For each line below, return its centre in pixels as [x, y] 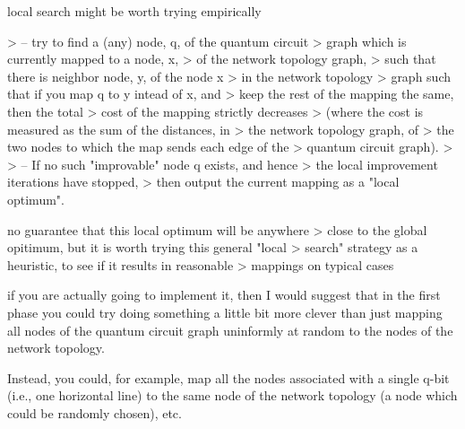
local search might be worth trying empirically [134, 11]
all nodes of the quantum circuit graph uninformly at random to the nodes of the [230, 330]
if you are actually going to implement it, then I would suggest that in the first [224, 295]
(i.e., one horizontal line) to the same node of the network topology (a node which [232, 395]
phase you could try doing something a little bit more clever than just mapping [225, 312]
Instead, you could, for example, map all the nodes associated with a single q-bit [228, 377]
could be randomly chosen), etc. [95, 412]
